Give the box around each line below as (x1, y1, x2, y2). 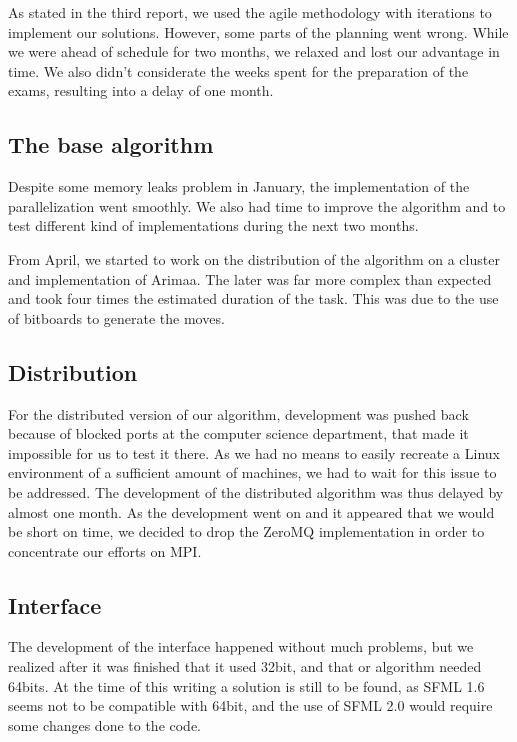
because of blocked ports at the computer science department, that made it (8, 423, 469, 444)
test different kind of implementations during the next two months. (8, 215, 419, 236)
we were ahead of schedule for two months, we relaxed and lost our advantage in (8, 41, 500, 62)
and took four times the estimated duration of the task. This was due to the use (8, 288, 499, 309)
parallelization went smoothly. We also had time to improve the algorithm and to (8, 195, 506, 216)
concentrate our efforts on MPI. (8, 540, 202, 561)
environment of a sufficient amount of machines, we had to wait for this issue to (8, 462, 497, 483)
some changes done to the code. (8, 714, 202, 735)
